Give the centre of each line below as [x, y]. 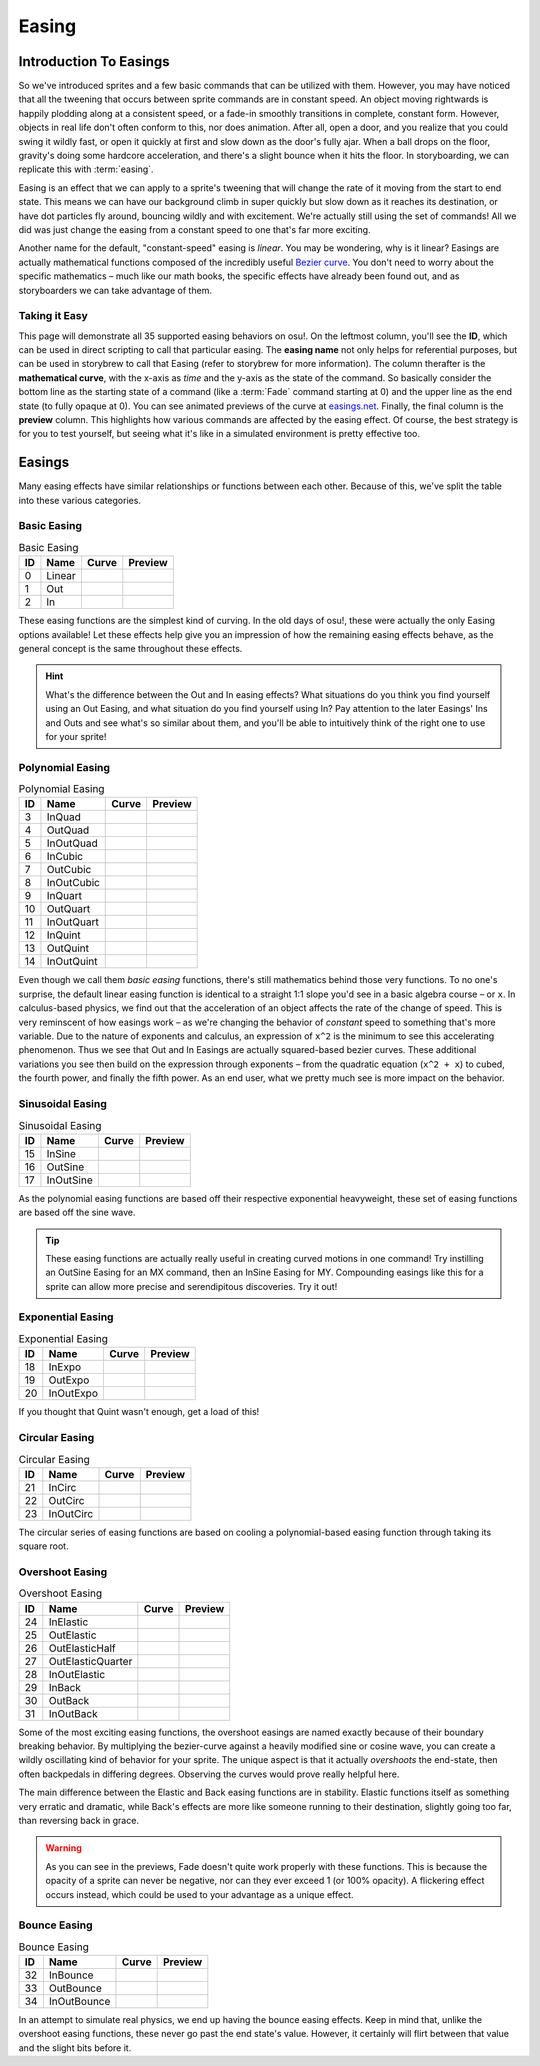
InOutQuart [72, 922]
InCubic [65, 857]
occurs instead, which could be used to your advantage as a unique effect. [199, 1894]
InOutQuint [72, 962]
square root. [43, 1546]
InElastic [68, 1622]
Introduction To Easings [94, 61]
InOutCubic [73, 883]
